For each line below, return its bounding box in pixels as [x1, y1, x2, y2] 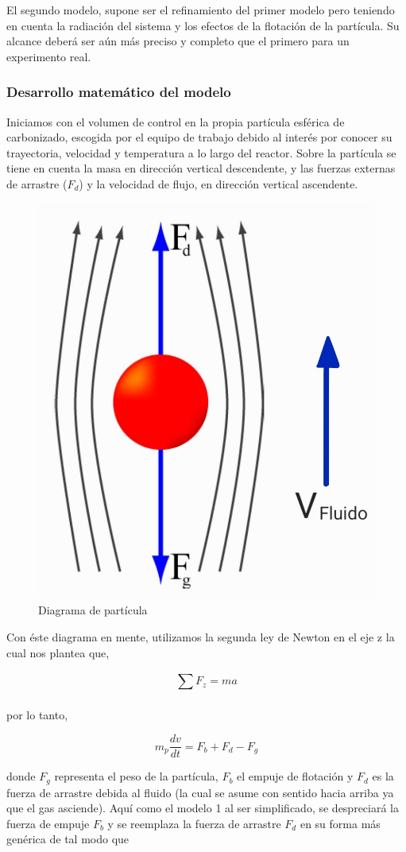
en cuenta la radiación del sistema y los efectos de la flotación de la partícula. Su [6, 17, 400, 33]
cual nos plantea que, [6, 644, 110, 660]
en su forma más [300, 815, 381, 831]
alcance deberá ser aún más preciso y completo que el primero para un [6, 33, 350, 49]
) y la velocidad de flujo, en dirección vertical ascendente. [79, 175, 358, 192]
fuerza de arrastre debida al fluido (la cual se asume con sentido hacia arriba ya [6, 784, 394, 800]
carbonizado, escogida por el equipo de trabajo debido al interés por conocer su [6, 129, 392, 145]
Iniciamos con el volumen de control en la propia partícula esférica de [6, 113, 345, 130]
